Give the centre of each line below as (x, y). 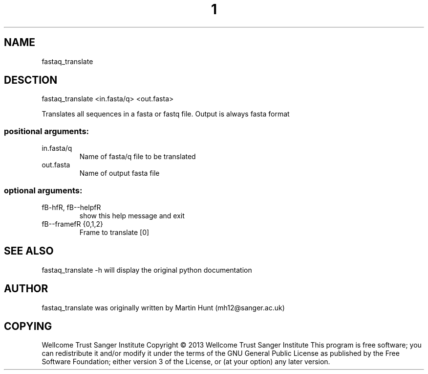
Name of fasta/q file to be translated (138, 157)
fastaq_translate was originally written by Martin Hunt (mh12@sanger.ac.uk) (163, 307)
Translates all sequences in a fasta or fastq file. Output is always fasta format (166, 114)
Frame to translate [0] (114, 232)
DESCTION (31, 80)
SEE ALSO (29, 251)
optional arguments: (43, 190)
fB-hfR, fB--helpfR (71, 207)
